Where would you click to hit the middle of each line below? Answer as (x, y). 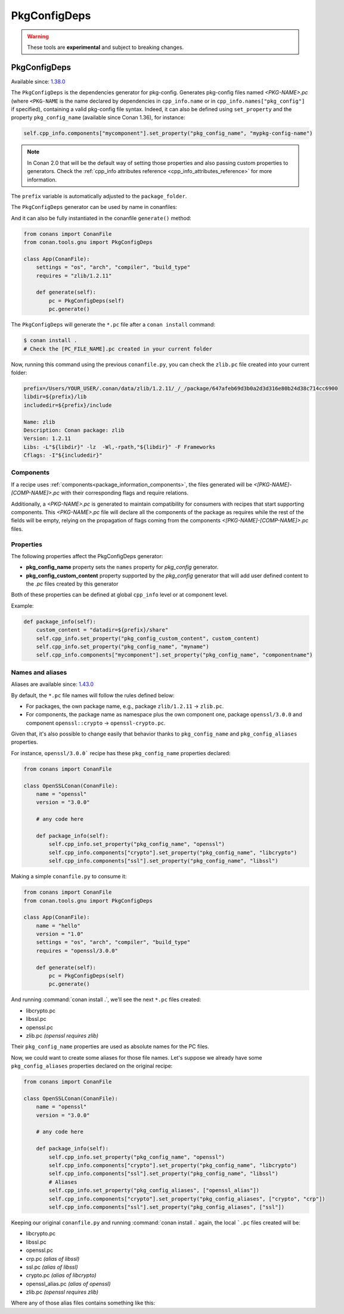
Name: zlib (39, 422)
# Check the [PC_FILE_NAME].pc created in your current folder (118, 349)
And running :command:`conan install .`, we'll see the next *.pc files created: (106, 999)
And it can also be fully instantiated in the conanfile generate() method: (101, 218)
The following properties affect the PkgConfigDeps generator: (87, 556)
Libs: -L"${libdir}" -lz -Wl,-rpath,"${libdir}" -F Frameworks (120, 447)
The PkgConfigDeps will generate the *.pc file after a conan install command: (113, 325)
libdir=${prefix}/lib (55, 397)
